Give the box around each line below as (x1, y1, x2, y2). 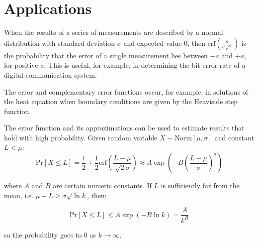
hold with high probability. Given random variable (4, 132, 158, 142)
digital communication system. (4, 69, 97, 80)
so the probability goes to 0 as (4, 229, 96, 240)
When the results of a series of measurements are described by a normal (4, 27, 223, 37)
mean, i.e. (4, 190, 34, 200)
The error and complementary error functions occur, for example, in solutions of (4, 86, 248, 97)
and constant (214, 132, 254, 142)
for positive (4, 60, 38, 70)
